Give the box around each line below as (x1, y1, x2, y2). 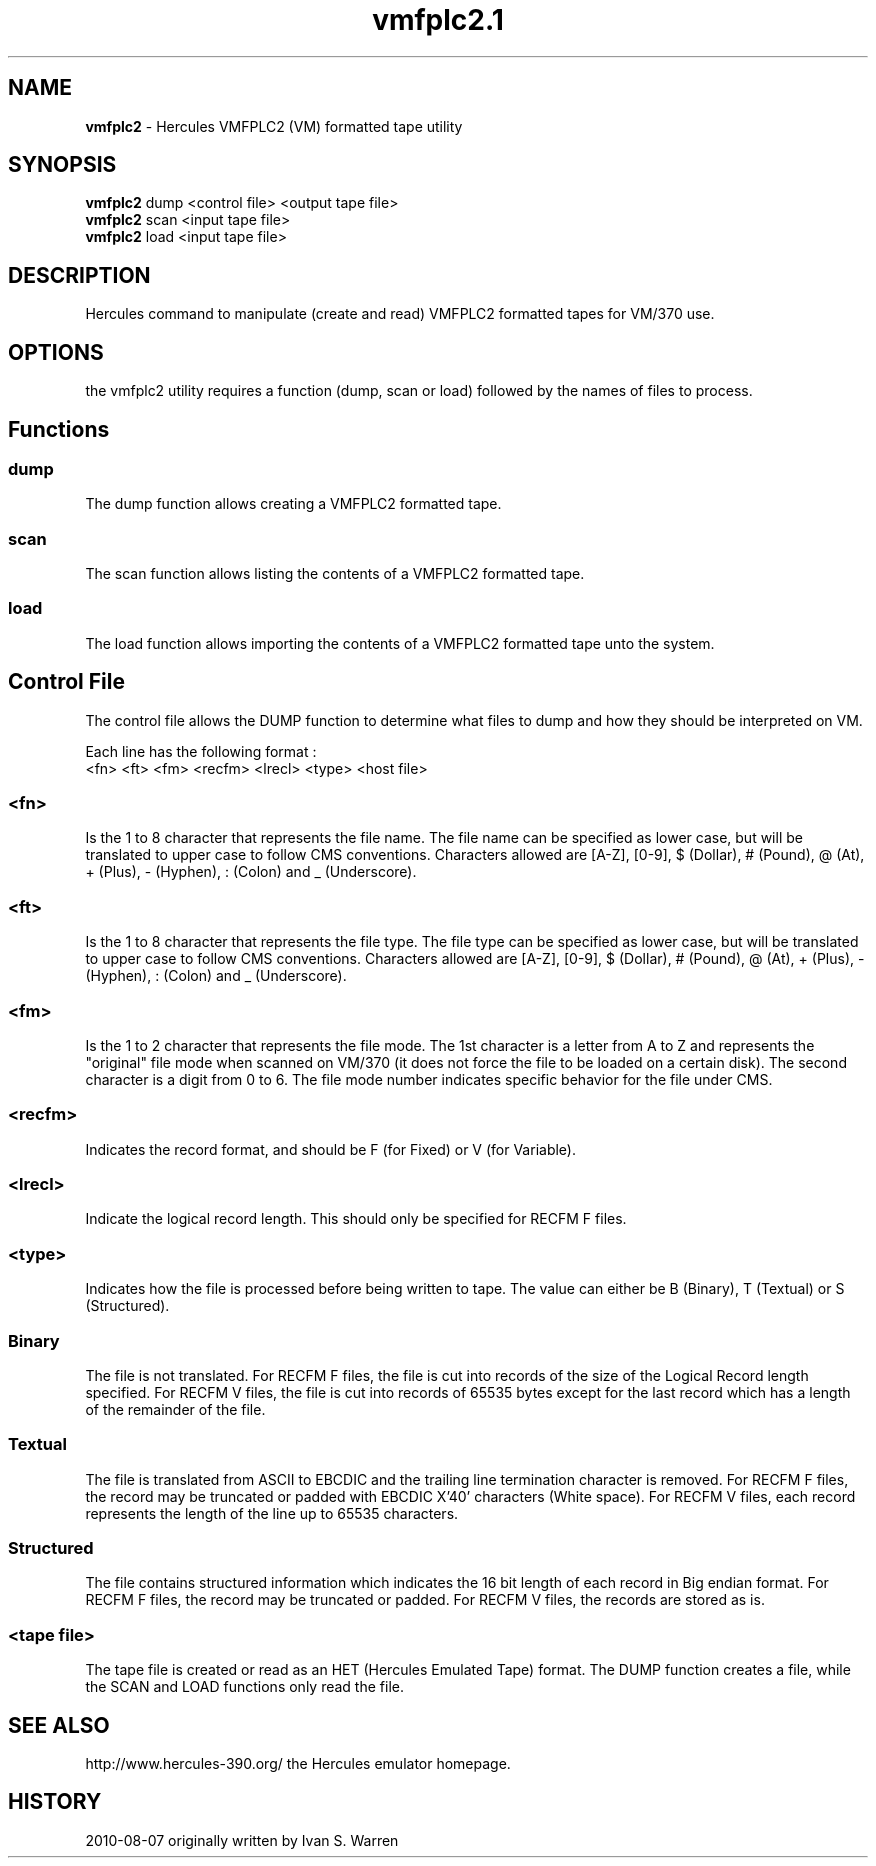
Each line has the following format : (85, 742, 317, 760)
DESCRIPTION (8, 262, 151, 288)
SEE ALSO (8, 1712, 110, 1738)
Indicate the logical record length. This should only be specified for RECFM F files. (85, 1210, 627, 1228)
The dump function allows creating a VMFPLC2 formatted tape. (85, 495, 502, 513)
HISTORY (8, 1789, 102, 1815)
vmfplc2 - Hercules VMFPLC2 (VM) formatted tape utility (85, 117, 463, 135)
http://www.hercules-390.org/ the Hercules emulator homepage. (85, 1755, 511, 1773)
